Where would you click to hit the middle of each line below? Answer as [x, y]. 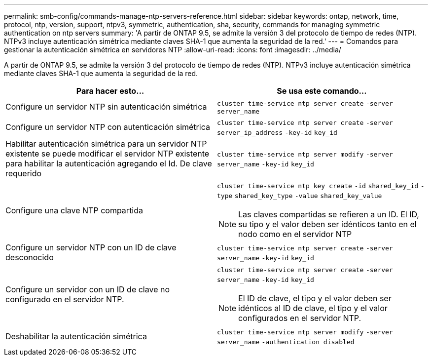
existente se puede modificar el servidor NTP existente [108, 154]
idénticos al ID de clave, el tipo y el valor [313, 308]
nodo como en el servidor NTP [295, 234]
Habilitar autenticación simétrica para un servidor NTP [106, 144]
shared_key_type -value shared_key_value [308, 196]
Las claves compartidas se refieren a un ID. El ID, [329, 214]
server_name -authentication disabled [286, 342]
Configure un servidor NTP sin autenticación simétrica [106, 106]
